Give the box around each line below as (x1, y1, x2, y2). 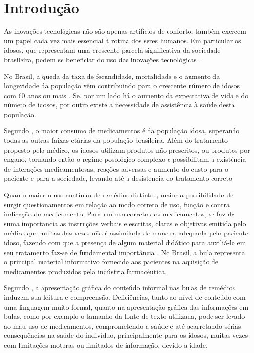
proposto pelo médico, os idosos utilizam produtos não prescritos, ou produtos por (4, 144, 250, 155)
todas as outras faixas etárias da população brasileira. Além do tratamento (4, 135, 228, 145)
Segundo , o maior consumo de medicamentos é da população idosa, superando (4, 125, 240, 136)
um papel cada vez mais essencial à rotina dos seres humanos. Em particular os (4, 35, 241, 45)
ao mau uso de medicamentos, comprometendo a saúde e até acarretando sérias (4, 320, 241, 331)
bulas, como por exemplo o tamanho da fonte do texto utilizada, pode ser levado (4, 311, 245, 321)
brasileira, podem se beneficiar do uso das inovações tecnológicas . (4, 54, 201, 64)
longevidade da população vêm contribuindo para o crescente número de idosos (4, 80, 240, 91)
